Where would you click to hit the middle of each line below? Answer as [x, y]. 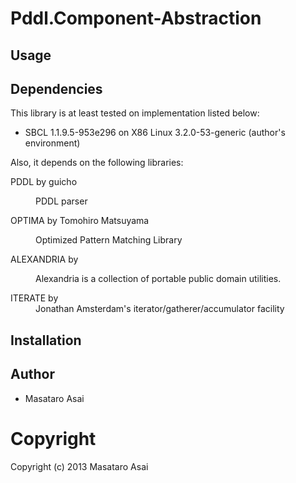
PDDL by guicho [44, 182]
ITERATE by [34, 298]
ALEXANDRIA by [44, 259]
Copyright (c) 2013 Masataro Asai [79, 466]
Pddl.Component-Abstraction [136, 18]
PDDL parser [61, 201]
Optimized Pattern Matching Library [109, 240]
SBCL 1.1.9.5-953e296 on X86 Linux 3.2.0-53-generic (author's [155, 133]
